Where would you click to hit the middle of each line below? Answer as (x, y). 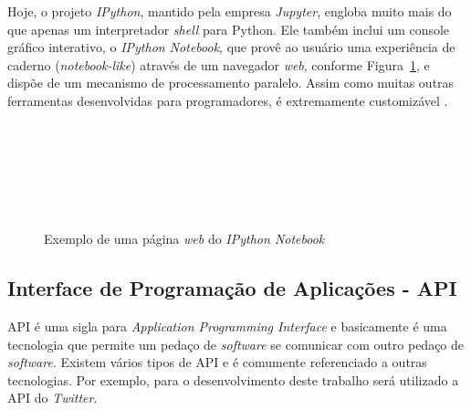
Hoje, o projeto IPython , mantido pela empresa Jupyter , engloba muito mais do (230, 11)
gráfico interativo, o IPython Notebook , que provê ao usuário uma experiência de (231, 47)
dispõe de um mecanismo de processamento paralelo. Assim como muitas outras (231, 83)
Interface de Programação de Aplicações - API (232, 288)
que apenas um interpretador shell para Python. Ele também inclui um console (229, 29)
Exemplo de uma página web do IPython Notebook (184, 239)
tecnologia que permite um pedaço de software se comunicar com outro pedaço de (236, 344)
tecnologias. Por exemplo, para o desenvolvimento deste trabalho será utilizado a (233, 379)
